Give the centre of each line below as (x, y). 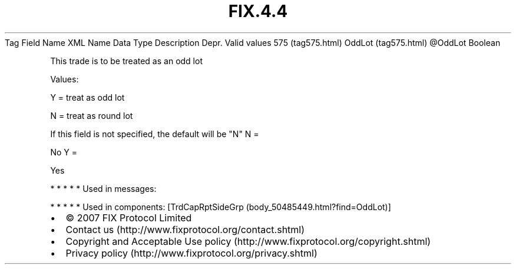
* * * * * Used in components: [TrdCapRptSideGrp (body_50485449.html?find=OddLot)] (221, 207)
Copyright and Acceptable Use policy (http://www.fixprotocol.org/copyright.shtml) (248, 241)
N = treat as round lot (92, 115)
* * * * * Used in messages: (103, 188)
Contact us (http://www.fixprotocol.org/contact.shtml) (185, 229)
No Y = (64, 152)
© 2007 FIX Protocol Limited (129, 217)
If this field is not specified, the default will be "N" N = (155, 134)
